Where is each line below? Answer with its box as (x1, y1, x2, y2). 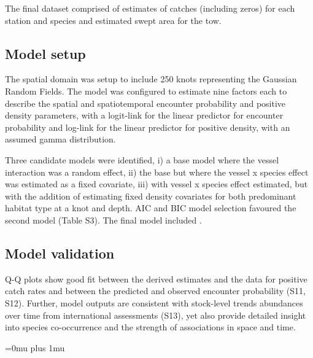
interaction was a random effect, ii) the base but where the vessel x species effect (5, 165, 309, 178)
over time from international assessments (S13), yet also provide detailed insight (5, 308, 306, 321)
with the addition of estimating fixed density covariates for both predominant (5, 189, 296, 202)
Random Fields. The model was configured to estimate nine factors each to (5, 84, 287, 97)
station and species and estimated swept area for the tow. (5, 14, 222, 26)
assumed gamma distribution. (5, 133, 116, 146)
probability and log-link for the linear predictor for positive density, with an (5, 120, 290, 133)
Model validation (5, 243, 115, 262)
